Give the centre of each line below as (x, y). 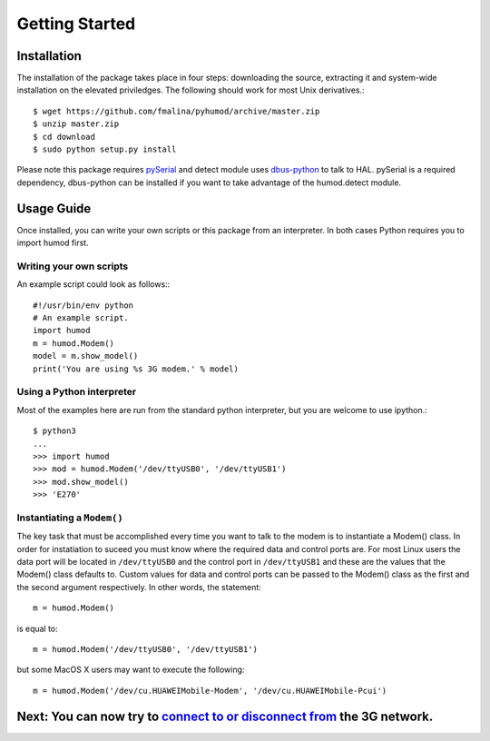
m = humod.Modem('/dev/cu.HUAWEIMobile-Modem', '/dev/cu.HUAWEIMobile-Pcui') (210, 691)
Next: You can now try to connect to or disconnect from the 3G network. (225, 716)
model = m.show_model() (86, 356)
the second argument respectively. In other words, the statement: (139, 587)
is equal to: (37, 628)
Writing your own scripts (73, 266)
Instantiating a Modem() (70, 518)
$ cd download (64, 137)
